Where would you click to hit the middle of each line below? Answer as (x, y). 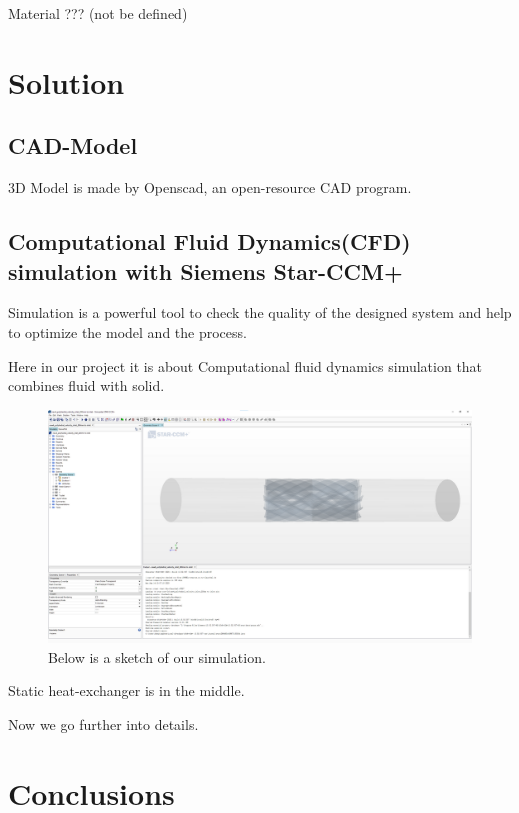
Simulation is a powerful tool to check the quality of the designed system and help (260, 312)
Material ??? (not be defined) (98, 13)
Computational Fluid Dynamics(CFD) (209, 241)
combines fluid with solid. (86, 385)
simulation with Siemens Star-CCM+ (205, 270)
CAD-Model (73, 145)
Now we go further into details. (103, 724)
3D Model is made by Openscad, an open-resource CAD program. (210, 187)
